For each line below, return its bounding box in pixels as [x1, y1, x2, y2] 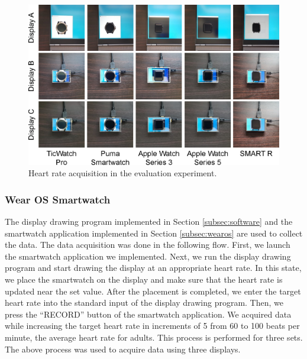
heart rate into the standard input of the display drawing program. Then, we [5, 296, 283, 309]
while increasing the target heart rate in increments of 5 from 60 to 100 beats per [5, 319, 300, 332]
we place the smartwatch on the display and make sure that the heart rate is [5, 273, 283, 286]
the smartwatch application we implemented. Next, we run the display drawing [5, 250, 291, 262]
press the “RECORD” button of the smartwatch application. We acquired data [5, 308, 292, 320]
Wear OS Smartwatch [5, 192, 111, 206]
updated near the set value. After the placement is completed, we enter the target [5, 284, 301, 297]
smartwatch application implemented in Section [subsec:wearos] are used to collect [5, 227, 303, 239]
